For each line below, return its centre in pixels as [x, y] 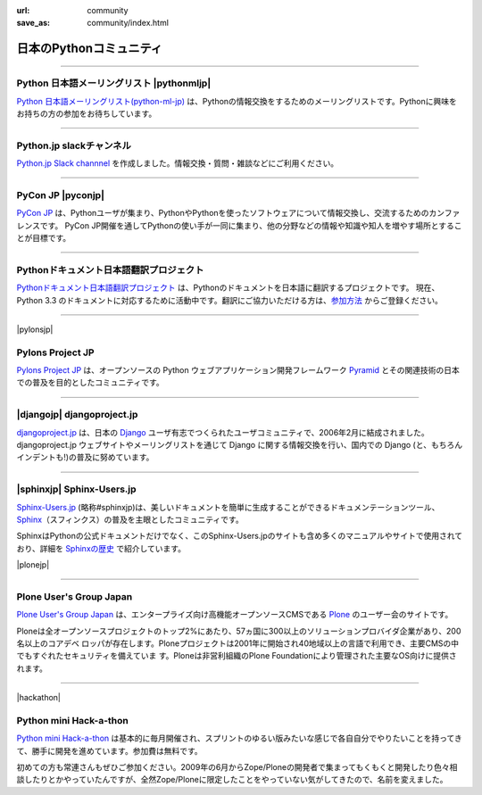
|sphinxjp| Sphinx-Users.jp [77, 489]
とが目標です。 [44, 238]
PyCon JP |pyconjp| [60, 195]
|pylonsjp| [35, 329]
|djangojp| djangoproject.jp [77, 415]
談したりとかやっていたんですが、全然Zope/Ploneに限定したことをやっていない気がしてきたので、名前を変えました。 [232, 780]
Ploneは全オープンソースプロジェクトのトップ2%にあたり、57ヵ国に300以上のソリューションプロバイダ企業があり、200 [239, 631]
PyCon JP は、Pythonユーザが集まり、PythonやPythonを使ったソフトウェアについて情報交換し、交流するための [223, 213]
